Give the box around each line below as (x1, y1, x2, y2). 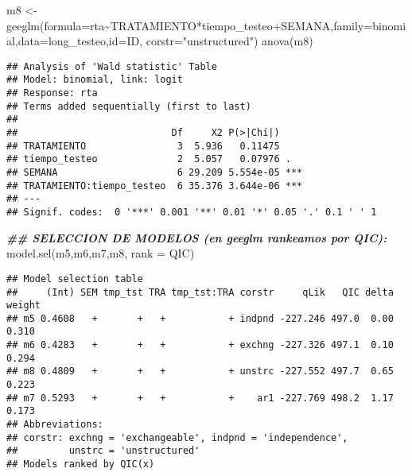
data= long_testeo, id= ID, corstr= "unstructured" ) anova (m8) (17, 33, 313, 49)
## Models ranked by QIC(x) (6, 459, 155, 470)
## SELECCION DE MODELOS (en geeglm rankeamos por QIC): (6, 229, 387, 246)
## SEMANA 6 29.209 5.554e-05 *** (6, 167, 303, 179)
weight (6, 300, 41, 312)
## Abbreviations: (6, 419, 103, 431)
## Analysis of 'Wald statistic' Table (6, 60, 217, 72)
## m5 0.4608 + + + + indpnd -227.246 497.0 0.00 (6, 312, 394, 324)
